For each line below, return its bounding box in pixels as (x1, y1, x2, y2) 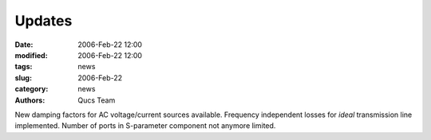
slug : (14, 72, 32, 83)
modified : (14, 50, 48, 60)
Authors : (14, 95, 45, 105)
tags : (14, 62, 33, 72)
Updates (14, 12, 73, 29)
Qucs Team (77, 95, 116, 105)
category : (14, 84, 49, 94)
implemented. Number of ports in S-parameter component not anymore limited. (14, 121, 276, 130)
